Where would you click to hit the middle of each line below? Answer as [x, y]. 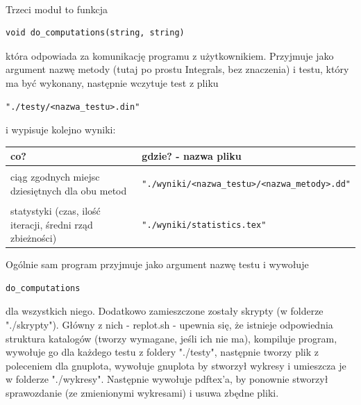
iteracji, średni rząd [52, 224]
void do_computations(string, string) [95, 33]
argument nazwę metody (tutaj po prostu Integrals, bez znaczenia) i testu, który [177, 69]
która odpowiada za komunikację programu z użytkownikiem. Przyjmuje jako [170, 55]
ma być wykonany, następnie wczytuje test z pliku [112, 82]
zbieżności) [34, 238]
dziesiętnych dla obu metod [69, 190]
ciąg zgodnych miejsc [55, 177]
